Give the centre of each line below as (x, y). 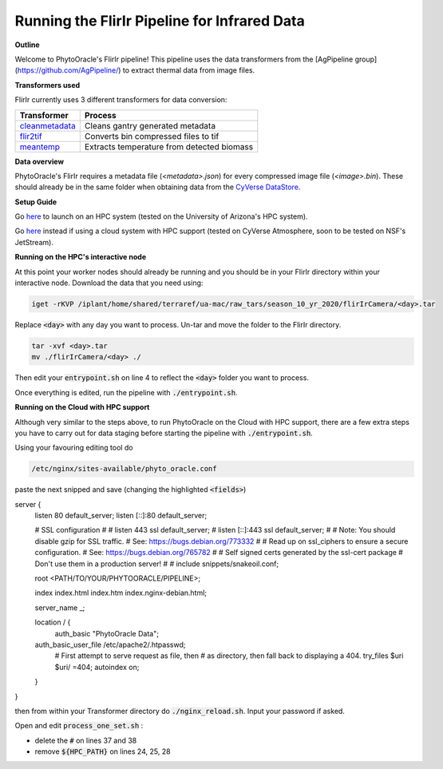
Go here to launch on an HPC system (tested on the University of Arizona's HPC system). (161, 216)
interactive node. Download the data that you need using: (109, 283)
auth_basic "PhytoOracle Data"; (107, 633)
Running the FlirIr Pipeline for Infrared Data (160, 21)
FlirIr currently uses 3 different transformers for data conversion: (121, 100)
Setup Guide (36, 202)
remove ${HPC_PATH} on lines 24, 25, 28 (103, 751)
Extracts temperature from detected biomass (169, 146)
